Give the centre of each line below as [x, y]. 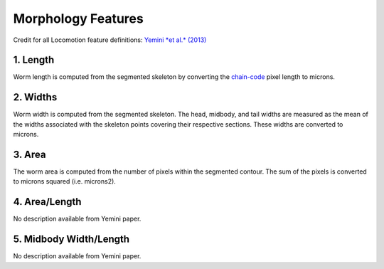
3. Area [30, 154]
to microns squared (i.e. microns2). [65, 181]
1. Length [34, 60]
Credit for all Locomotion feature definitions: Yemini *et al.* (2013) [110, 40]
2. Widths [35, 97]
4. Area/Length [47, 202]
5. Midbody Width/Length [71, 239]
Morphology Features [78, 19]
